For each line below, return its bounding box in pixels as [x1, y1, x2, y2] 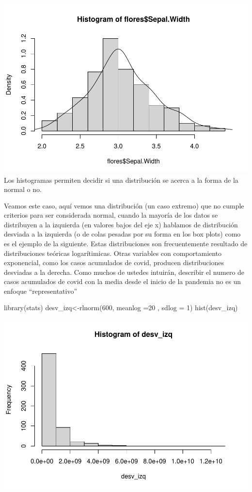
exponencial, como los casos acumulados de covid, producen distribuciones [4, 257, 224, 268]
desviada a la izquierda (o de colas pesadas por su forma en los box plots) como [4, 229, 241, 239]
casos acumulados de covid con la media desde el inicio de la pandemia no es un [4, 276, 241, 286]
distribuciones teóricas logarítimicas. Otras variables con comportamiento [4, 248, 222, 258]
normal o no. [4, 184, 42, 194]
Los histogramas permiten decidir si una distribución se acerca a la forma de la [4, 175, 238, 185]
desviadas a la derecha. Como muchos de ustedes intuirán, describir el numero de [4, 267, 245, 277]
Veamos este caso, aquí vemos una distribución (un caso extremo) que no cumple [4, 200, 244, 210]
